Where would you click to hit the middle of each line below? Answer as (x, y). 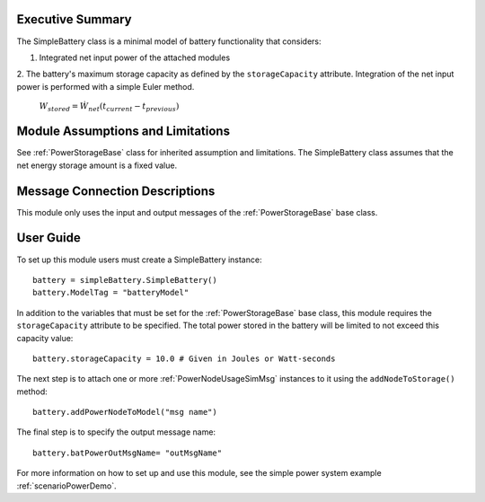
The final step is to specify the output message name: (116, 432)
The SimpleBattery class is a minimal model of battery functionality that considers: (169, 41)
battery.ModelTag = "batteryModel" (111, 293)
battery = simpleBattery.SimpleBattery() (125, 280)
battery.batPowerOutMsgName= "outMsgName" (128, 453)
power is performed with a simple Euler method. (106, 86)
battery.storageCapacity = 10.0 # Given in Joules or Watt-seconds (184, 358)
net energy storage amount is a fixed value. (97, 165)
